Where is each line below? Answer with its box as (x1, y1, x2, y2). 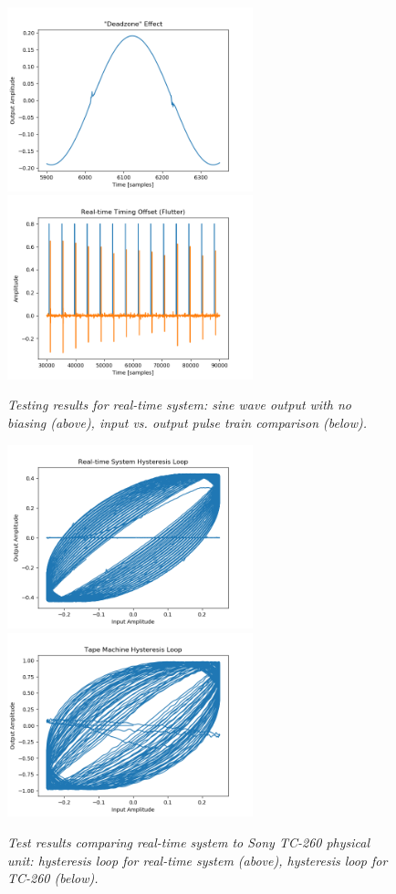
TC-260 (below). (7, 868, 99, 888)
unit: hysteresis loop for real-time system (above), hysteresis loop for (7, 850, 388, 869)
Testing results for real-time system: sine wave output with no (7, 395, 351, 414)
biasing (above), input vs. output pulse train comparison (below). (7, 412, 367, 431)
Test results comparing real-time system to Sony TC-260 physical (7, 832, 370, 851)
